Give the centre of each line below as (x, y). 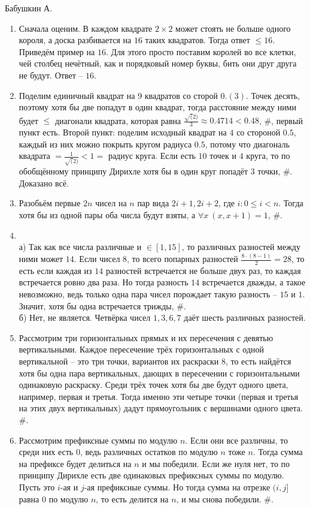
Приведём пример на (57, 51)
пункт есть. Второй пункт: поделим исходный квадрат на (123, 132)
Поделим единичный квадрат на (77, 95)
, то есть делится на (132, 499)
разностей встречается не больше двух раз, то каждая (203, 270)
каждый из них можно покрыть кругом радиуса (105, 144)
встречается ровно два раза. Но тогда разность (104, 282)
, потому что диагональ (247, 144)
